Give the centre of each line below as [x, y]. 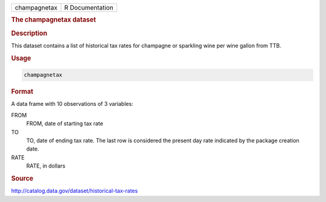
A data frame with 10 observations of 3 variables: [72, 104]
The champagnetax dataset [54, 20]
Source [22, 178]
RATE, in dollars [46, 166]
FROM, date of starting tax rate [65, 123]
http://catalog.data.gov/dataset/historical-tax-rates [75, 191]
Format [22, 92]
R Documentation [89, 8]
